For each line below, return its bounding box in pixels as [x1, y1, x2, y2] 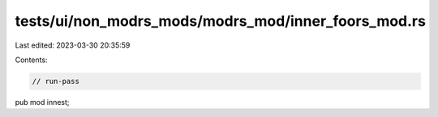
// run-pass [32, 77, 80, 86]
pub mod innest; [15, 97, 70, 107]
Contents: [15, 55, 48, 65]
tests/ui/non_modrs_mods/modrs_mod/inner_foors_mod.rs [15, 12, 426, 30]
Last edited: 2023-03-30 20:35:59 [15, 40, 131, 50]
